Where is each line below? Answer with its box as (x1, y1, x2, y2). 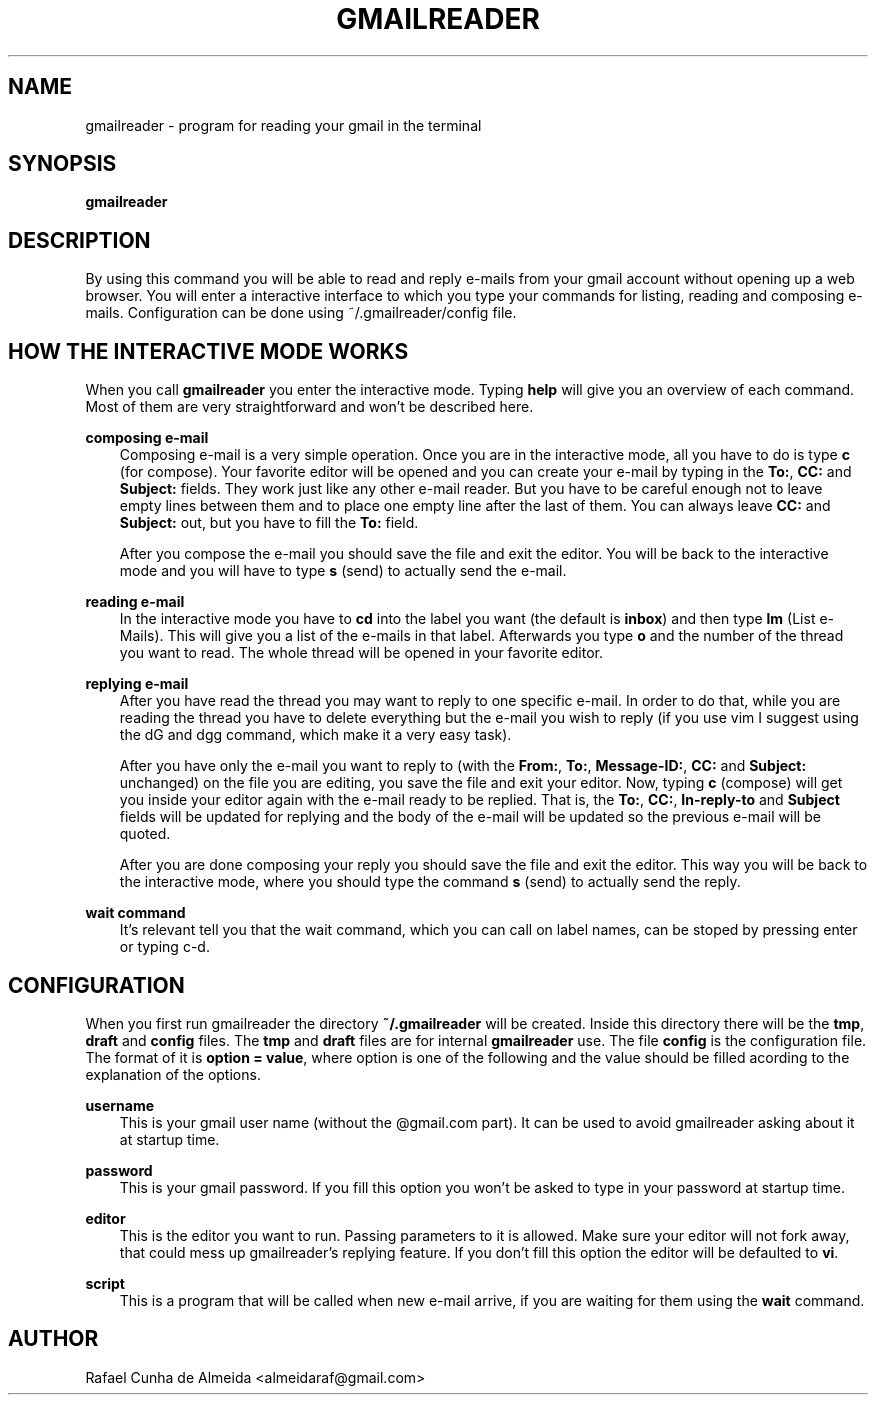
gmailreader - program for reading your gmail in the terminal (85, 116, 482, 134)
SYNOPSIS (8, 151, 117, 177)
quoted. (119, 825, 171, 843)
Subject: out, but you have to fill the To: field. (119, 514, 419, 532)
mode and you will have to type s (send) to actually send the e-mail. (119, 562, 567, 580)
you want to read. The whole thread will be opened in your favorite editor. (119, 644, 603, 662)
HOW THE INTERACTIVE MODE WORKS (8, 338, 409, 364)
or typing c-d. (119, 938, 210, 956)
